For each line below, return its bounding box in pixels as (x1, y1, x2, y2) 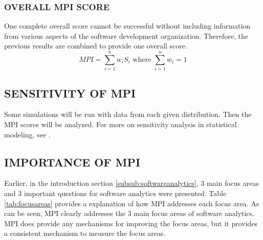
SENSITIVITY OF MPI (4, 85, 136, 101)
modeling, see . (4, 129, 51, 139)
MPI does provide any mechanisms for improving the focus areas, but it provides (4, 218, 258, 228)
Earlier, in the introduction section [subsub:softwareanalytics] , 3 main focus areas (4, 178, 259, 188)
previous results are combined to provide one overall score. (4, 40, 187, 51)
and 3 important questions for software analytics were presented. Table (4, 187, 227, 198)
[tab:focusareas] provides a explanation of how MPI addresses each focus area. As (4, 198, 259, 208)
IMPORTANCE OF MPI (4, 154, 141, 170)
